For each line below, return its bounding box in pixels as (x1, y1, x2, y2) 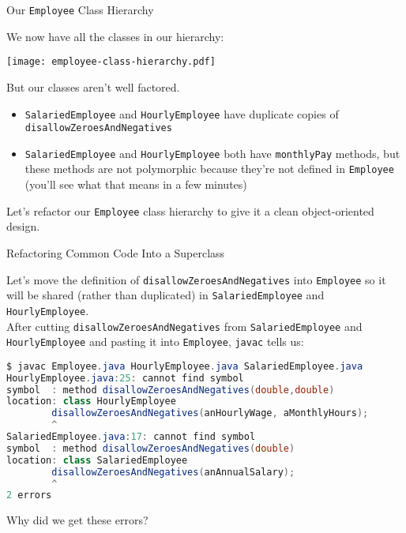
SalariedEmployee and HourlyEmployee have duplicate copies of (24, 105, 339, 122)
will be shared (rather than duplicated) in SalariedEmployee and (6, 287, 325, 303)
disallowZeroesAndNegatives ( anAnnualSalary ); (51, 466, 295, 478)
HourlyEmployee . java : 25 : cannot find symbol (6, 372, 244, 384)
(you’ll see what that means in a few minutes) (24, 176, 247, 193)
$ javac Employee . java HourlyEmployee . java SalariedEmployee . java (6, 360, 363, 372)
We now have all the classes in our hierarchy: (6, 28, 224, 44)
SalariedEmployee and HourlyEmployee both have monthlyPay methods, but (24, 145, 400, 161)
